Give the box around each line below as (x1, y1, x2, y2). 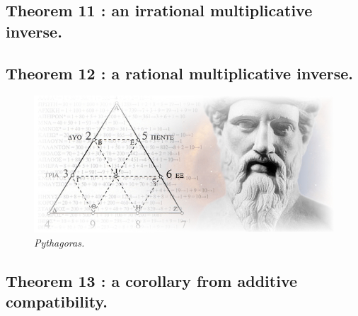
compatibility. (6, 290, 108, 312)
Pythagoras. (34, 235, 85, 249)
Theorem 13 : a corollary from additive (6, 269, 298, 291)
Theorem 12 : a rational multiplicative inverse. (6, 62, 354, 84)
